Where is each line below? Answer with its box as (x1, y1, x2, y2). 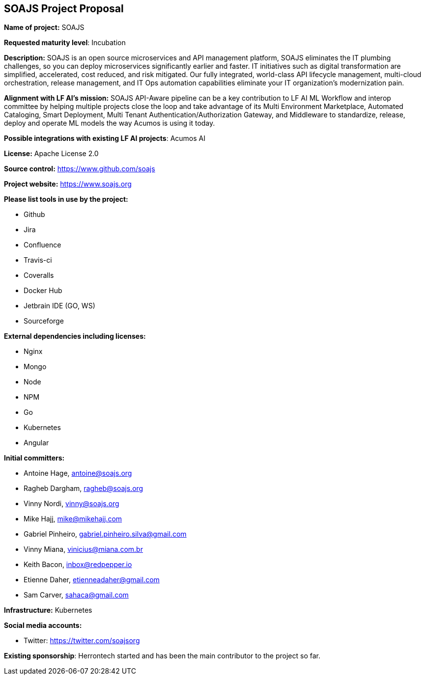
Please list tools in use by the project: (4, 195, 128, 204)
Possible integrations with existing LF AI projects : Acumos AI (4, 134, 205, 143)
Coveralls (24, 271, 54, 280)
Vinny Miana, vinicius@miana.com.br (24, 545, 143, 554)
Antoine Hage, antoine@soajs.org (24, 469, 132, 478)
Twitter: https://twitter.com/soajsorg (24, 636, 140, 645)
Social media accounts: (4, 621, 82, 630)
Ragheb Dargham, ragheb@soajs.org (24, 484, 143, 493)
